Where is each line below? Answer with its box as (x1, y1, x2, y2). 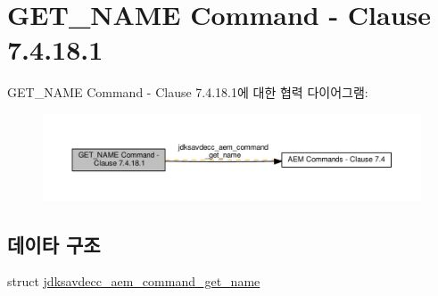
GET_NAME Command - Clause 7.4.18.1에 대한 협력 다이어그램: (7, 83, 368, 102)
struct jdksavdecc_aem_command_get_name (7, 272, 260, 291)
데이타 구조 (7, 230, 101, 258)
